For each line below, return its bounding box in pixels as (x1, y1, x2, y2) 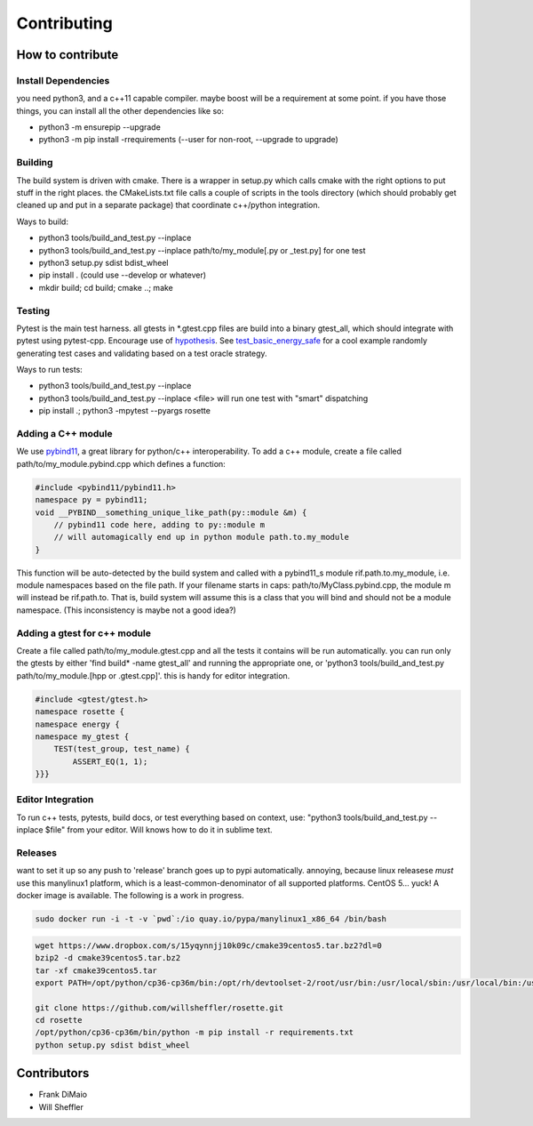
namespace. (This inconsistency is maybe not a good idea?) (16, 605, 237, 615)
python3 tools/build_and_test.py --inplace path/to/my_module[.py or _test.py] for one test (38, 245, 366, 255)
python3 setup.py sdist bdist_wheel (38, 257, 169, 268)
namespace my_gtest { (35, 731, 130, 742)
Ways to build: (16, 216, 68, 227)
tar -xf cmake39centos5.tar (35, 965, 157, 976)
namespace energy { (35, 719, 120, 729)
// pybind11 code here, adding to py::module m (53, 519, 266, 529)
